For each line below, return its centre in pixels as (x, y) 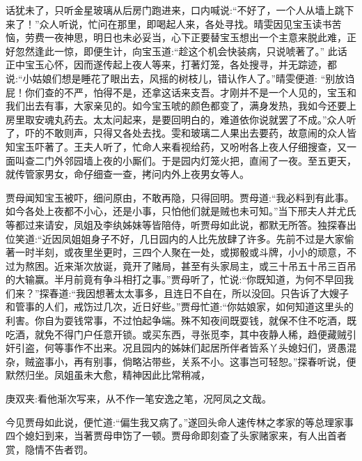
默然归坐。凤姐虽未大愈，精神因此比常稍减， (108, 375)
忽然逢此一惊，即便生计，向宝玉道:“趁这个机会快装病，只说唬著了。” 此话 (181, 51)
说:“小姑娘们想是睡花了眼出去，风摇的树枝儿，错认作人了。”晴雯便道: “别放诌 (180, 78)
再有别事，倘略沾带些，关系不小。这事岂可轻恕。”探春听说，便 (215, 361)
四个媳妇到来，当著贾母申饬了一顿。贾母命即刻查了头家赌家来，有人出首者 (176, 436)
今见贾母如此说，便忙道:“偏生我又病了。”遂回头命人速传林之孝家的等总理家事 (180, 422)
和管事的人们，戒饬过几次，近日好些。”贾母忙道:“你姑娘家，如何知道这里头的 (180, 307)
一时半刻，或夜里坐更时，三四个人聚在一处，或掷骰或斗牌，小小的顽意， (181, 252)
